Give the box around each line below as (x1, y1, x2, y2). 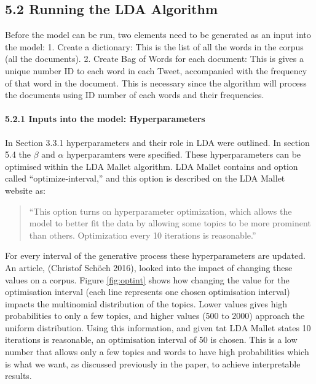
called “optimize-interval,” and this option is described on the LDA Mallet (5, 172, 285, 185)
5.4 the (5, 148, 31, 161)
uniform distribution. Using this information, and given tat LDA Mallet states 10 (5, 321, 311, 334)
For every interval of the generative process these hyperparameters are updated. (5, 249, 306, 262)
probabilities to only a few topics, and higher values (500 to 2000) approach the (5, 309, 305, 322)
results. (5, 369, 32, 382)
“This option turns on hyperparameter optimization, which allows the (29, 204, 292, 217)
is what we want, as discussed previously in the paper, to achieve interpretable (5, 357, 301, 370)
